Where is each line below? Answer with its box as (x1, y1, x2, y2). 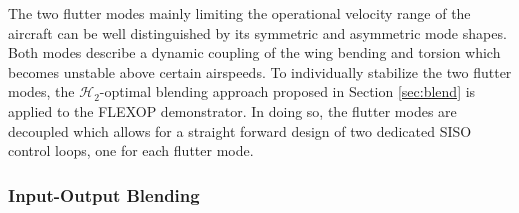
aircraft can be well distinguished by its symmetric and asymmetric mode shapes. (8, 22, 507, 43)
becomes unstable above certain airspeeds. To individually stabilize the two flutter (8, 61, 512, 82)
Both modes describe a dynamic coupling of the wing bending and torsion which (8, 42, 501, 63)
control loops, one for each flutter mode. (8, 140, 254, 161)
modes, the (8, 81, 75, 102)
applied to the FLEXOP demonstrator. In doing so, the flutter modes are (8, 100, 457, 121)
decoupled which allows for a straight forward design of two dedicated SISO (8, 120, 472, 141)
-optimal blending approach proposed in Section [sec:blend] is (99, 81, 476, 102)
